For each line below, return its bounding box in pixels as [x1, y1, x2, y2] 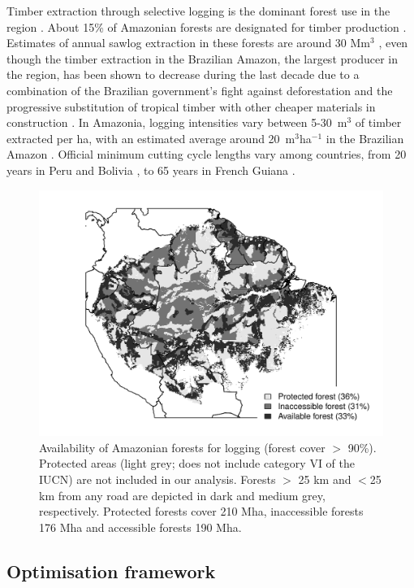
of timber [355, 114, 402, 131]
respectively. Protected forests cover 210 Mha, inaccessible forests [39, 503, 364, 520]
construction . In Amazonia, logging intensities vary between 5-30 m [6, 114, 347, 131]
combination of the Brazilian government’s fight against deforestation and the [6, 81, 393, 98]
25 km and [298, 470, 351, 487]
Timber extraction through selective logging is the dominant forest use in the [6, 2, 390, 19]
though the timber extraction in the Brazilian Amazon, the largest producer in [6, 50, 398, 67]
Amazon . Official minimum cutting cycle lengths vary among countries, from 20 [6, 146, 407, 163]
